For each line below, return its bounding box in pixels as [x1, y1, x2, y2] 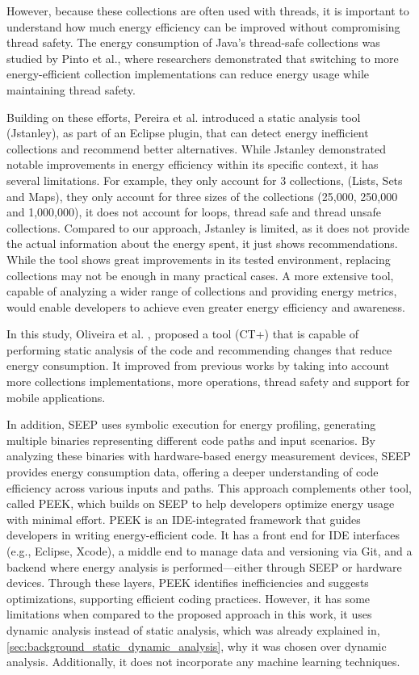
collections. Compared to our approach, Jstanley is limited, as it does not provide [6, 219, 409, 236]
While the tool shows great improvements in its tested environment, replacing [6, 250, 391, 267]
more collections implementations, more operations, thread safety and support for [6, 373, 410, 390]
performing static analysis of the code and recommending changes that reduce [6, 341, 392, 358]
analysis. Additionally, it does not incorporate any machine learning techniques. [6, 653, 400, 670]
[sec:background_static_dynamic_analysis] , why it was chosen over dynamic [6, 637, 387, 654]
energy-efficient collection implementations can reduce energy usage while [6, 65, 369, 82]
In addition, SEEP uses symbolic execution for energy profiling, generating [6, 416, 376, 433]
